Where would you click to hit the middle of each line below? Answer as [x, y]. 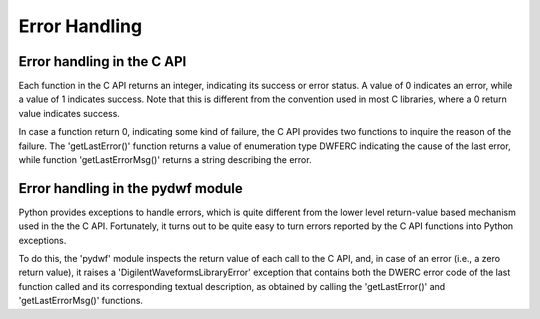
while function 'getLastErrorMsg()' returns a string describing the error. [165, 160]
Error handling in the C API [102, 61]
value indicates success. [69, 113]
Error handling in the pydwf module [131, 188]
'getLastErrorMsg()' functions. [81, 301]
